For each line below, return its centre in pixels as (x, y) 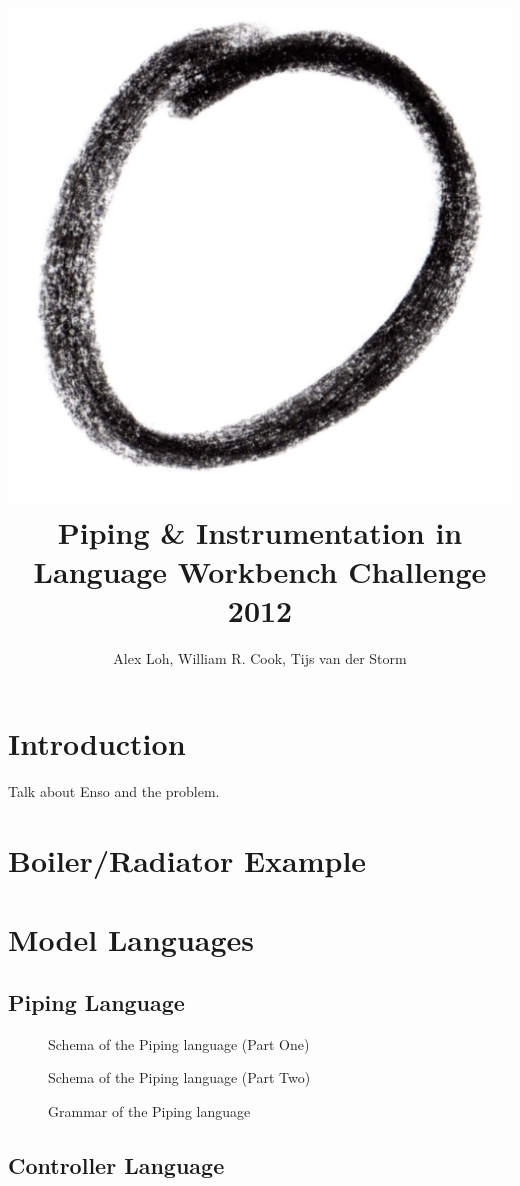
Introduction (97, 743)
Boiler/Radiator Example (187, 860)
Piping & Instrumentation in (260, 531)
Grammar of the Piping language (149, 1111)
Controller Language (116, 1165)
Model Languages (131, 938)
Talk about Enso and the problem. (114, 791)
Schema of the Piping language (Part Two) (179, 1077)
